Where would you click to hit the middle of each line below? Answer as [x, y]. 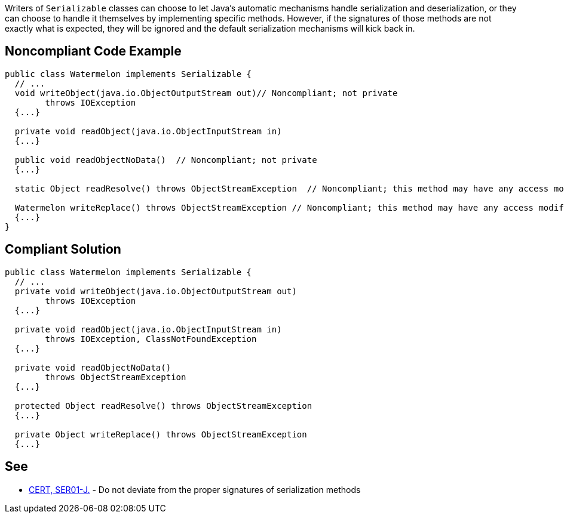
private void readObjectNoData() [93, 367]
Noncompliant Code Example [93, 51]
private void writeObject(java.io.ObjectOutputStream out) [156, 291]
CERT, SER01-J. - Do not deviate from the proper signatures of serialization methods [195, 489]
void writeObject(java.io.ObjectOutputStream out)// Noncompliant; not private [206, 93]
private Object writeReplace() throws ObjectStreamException [161, 434]
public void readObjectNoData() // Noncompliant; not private [166, 160]
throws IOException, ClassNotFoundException [151, 339]
